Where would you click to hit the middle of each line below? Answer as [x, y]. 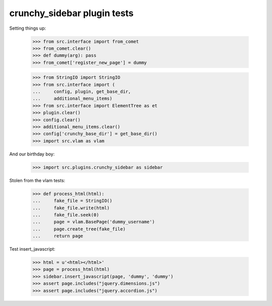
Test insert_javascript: [32, 249]
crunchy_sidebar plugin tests [72, 13]
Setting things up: [28, 28]
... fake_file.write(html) [71, 208]
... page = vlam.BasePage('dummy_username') [94, 222]
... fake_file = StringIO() [73, 201]
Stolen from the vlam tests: [37, 180]
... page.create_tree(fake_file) [79, 229]
